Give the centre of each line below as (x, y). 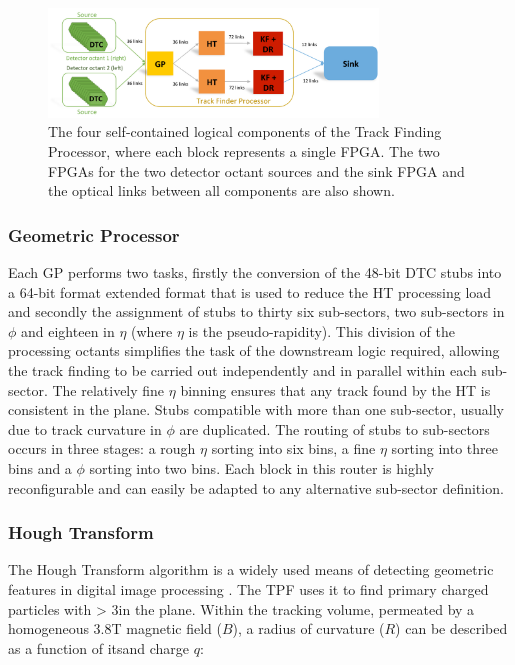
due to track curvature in (85, 428)
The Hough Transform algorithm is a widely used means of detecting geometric (251, 569)
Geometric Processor (94, 234)
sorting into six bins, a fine (293, 448)
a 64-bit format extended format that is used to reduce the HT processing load (250, 291)
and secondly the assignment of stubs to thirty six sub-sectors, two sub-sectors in (256, 311)
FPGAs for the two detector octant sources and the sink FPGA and (256, 170)
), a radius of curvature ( (308, 628)
